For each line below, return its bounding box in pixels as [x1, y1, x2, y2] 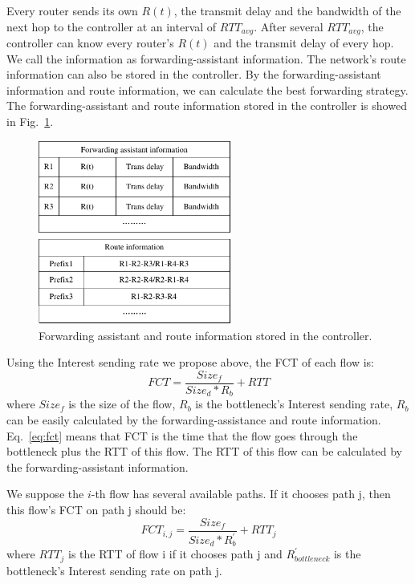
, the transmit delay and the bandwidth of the [173, 2, 401, 18]
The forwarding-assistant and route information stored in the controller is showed [6, 97, 407, 114]
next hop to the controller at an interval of [6, 18, 217, 34]
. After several [254, 18, 323, 34]
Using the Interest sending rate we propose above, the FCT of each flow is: [6, 354, 374, 371]
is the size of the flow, [68, 395, 176, 412]
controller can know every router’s [6, 34, 174, 51]
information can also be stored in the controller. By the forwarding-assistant [6, 66, 381, 83]
